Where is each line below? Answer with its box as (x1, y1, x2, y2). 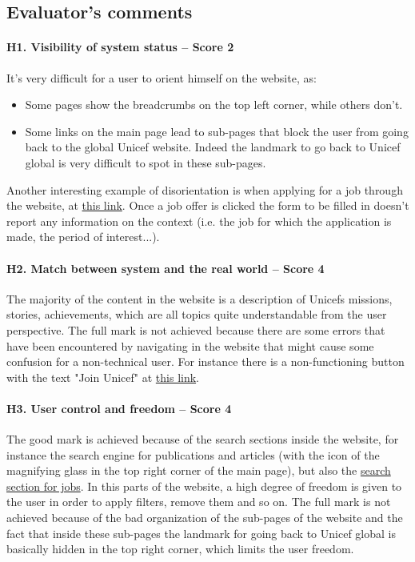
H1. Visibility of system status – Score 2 (6, 38, 234, 55)
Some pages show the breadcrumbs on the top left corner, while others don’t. (25, 96, 403, 113)
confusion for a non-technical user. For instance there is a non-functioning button (6, 353, 405, 370)
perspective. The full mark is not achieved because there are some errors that (6, 321, 385, 338)
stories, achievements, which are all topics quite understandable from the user (6, 306, 387, 323)
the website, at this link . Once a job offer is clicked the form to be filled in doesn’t (6, 197, 409, 214)
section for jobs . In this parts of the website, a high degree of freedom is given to (6, 477, 402, 494)
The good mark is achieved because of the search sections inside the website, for (6, 431, 399, 448)
